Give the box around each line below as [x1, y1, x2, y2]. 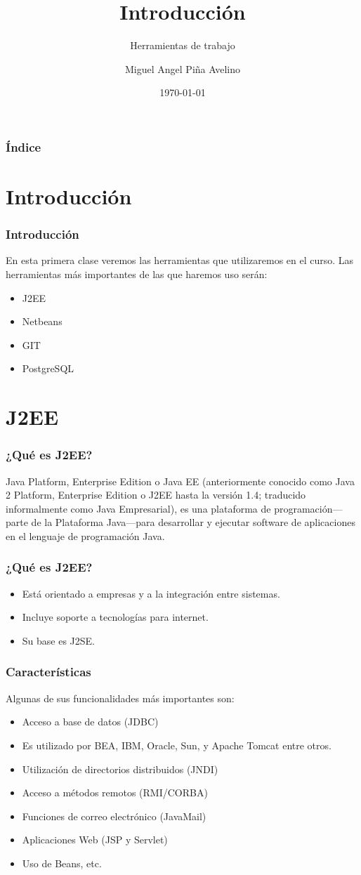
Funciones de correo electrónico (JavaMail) [22, 808, 206, 823]
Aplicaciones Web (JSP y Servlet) [22, 832, 168, 847]
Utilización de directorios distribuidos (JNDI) [22, 761, 218, 776]
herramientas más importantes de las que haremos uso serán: [6, 267, 268, 282]
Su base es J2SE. [22, 633, 96, 647]
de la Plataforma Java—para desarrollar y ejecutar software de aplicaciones [31, 515, 355, 529]
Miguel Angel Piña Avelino [125, 61, 240, 76]
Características [6, 663, 91, 680]
